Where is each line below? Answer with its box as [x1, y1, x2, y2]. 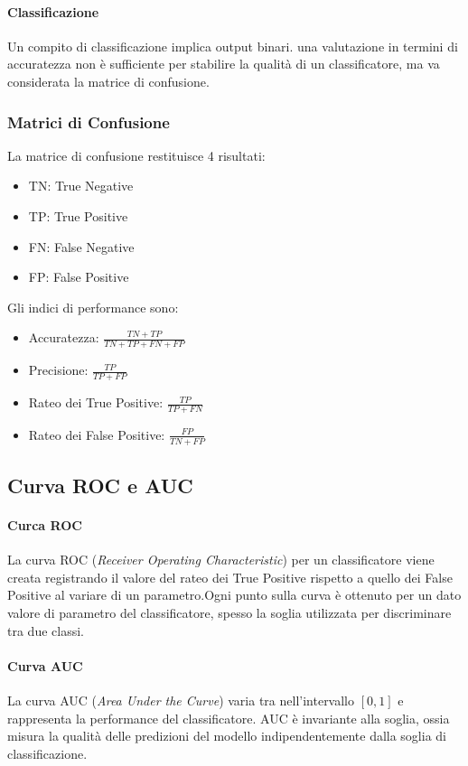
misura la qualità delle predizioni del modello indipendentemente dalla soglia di [7, 726, 446, 745]
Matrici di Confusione [7, 110, 170, 133]
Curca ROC [7, 516, 82, 535]
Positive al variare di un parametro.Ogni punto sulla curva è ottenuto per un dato [7, 585, 462, 604]
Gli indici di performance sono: [7, 297, 179, 316]
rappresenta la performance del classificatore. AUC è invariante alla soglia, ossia [7, 708, 450, 727]
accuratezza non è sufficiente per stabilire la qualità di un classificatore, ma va [7, 54, 440, 73]
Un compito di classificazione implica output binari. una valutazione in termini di [7, 36, 458, 55]
